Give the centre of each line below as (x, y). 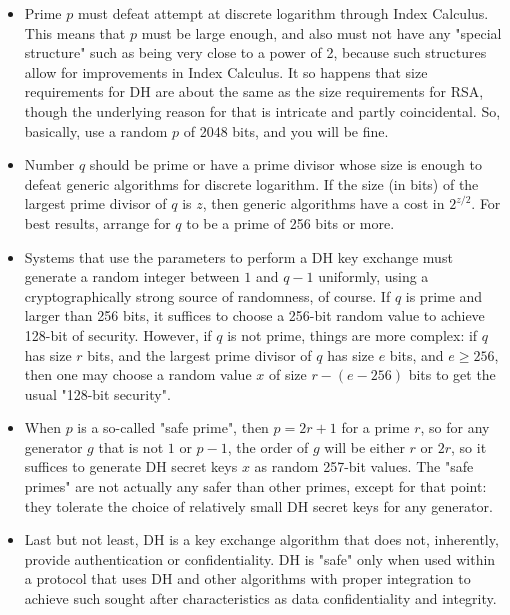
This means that (75, 32)
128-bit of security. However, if (118, 334)
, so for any (455, 427)
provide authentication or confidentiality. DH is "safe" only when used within (260, 558)
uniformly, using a (373, 276)
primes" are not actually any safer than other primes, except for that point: (255, 486)
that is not (131, 446)
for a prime (375, 427)
